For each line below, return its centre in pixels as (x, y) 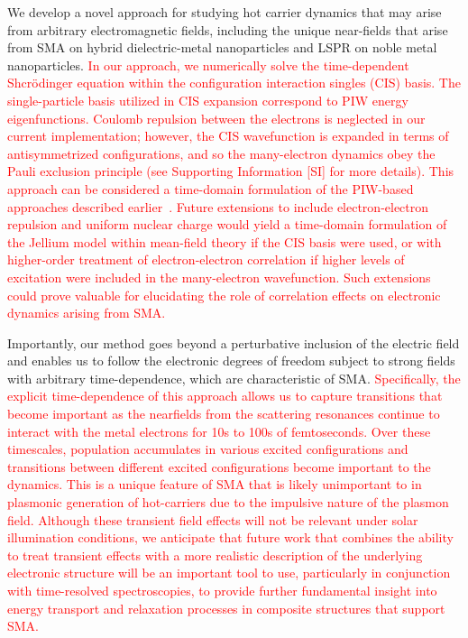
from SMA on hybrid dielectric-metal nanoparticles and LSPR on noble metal (222, 47)
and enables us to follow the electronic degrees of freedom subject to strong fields (231, 361)
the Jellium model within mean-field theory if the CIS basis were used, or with (225, 241)
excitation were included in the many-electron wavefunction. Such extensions (219, 277)
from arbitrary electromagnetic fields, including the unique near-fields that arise (228, 29)
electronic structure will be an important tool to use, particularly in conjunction (229, 573)
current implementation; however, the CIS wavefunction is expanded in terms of (228, 136)
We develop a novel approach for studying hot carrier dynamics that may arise (225, 12)
